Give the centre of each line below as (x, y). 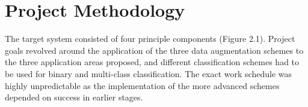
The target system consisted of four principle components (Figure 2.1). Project (150, 39)
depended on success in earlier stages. (74, 97)
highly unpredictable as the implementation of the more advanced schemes (142, 85)
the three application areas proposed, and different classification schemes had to (152, 62)
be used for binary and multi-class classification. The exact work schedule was (149, 73)
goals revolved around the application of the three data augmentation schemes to (154, 50)
